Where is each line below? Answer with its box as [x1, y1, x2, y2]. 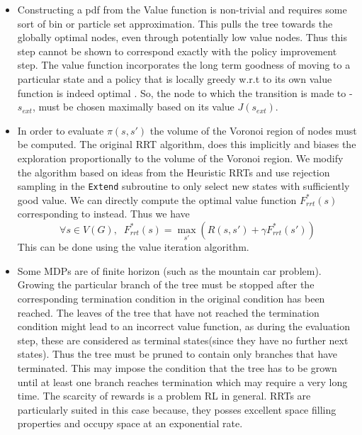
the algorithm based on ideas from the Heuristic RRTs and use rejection [17, 164, 330, 179]
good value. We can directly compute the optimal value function [17, 192, 297, 207]
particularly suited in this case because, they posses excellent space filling [17, 402, 336, 417]
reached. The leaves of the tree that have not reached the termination [17, 305, 319, 320]
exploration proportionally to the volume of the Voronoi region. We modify [17, 150, 344, 165]
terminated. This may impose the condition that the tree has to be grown [17, 360, 337, 375]
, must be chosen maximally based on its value [32, 99, 234, 114]
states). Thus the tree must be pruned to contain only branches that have [17, 346, 338, 361]
